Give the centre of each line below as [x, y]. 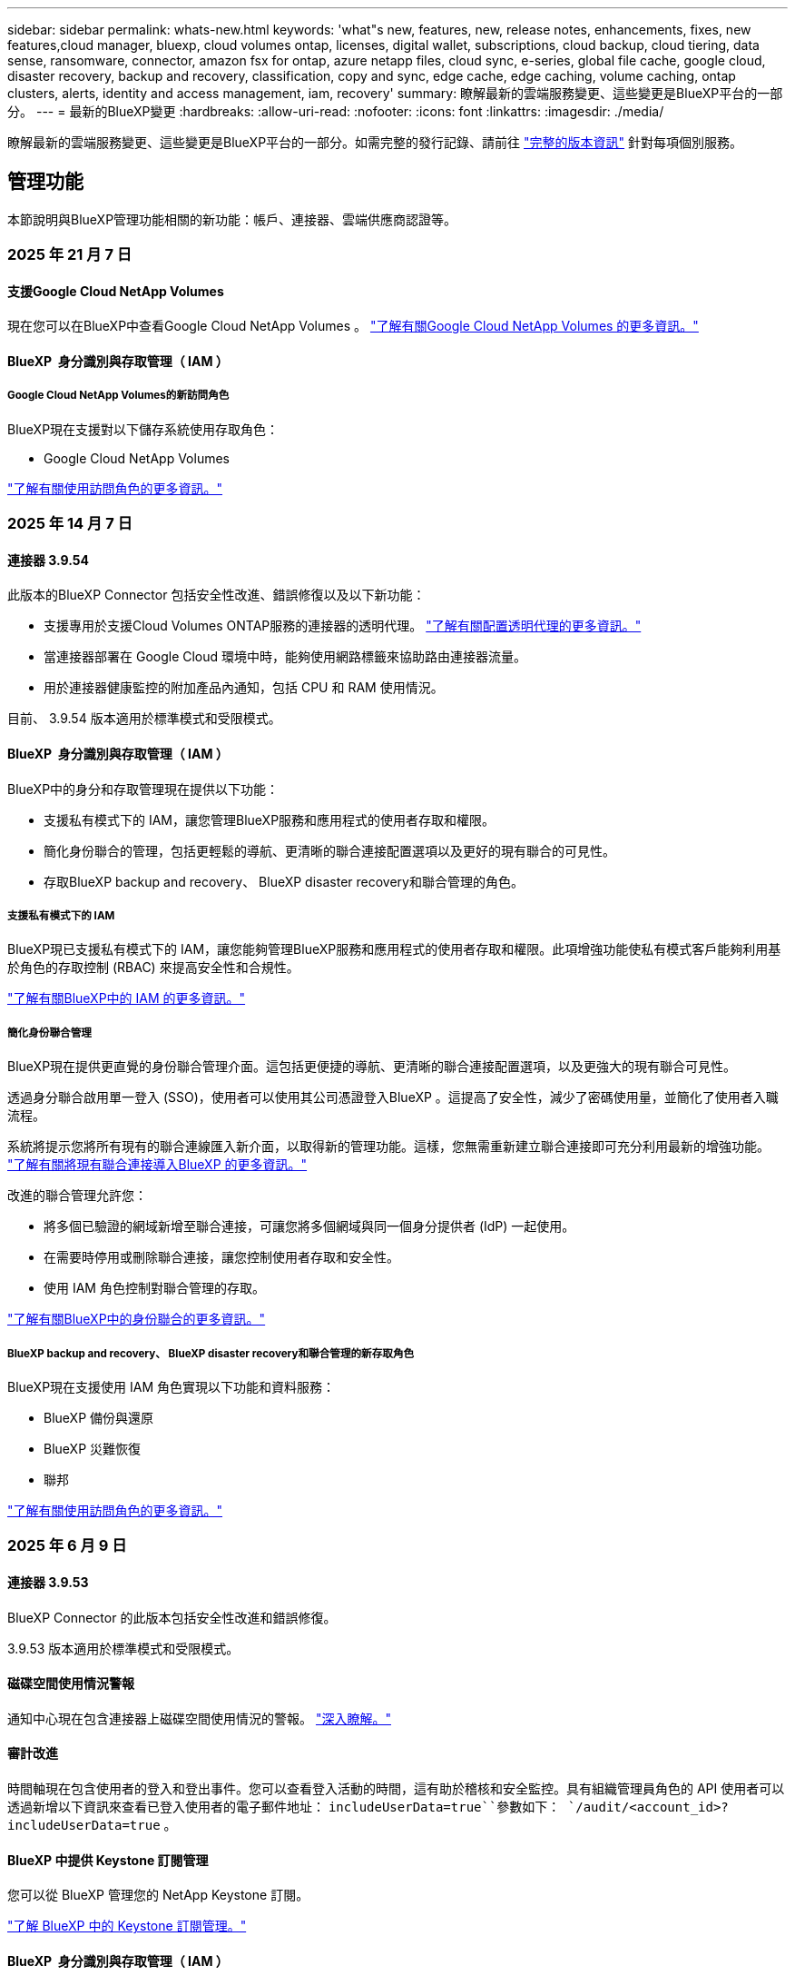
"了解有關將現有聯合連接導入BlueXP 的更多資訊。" [157, 1165]
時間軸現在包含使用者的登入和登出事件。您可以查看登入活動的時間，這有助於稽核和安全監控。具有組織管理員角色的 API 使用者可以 [396, 1789]
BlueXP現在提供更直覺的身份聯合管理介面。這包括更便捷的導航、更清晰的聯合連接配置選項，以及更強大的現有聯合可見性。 [372, 1067]
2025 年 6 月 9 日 [67, 1546]
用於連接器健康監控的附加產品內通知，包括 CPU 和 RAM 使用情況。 [244, 688]
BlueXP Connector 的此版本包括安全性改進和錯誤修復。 [172, 1617]
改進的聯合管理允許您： [77, 1196]
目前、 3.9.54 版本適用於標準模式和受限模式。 [144, 719]
